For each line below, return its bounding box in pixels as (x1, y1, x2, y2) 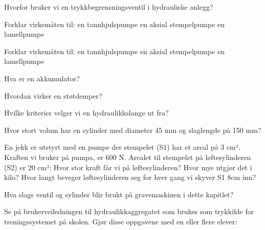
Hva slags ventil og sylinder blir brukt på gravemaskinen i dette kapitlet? (4, 189, 234, 199)
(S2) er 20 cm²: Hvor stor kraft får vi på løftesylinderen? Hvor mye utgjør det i (4, 162, 252, 172)
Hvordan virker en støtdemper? (4, 90, 102, 101)
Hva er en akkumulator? (4, 73, 80, 83)
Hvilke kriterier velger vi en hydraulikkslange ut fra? (4, 107, 169, 118)
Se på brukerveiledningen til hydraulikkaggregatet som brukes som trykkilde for (4, 206, 254, 217)
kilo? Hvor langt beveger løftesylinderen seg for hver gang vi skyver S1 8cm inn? (4, 172, 256, 182)
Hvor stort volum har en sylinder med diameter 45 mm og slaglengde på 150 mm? (4, 124, 261, 135)
